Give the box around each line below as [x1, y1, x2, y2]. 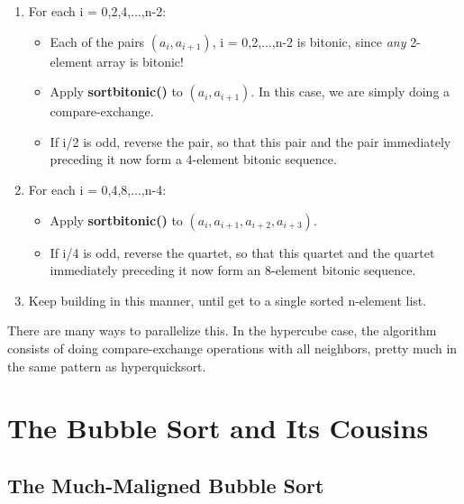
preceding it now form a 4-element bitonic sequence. [50, 150, 337, 169]
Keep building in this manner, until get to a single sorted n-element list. [28, 290, 427, 309]
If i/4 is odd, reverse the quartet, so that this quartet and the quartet [50, 243, 435, 261]
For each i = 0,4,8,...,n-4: [28, 179, 167, 198]
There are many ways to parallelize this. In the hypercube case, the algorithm [7, 321, 437, 340]
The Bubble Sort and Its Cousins [7, 409, 429, 446]
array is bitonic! [96, 51, 184, 70]
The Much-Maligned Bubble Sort [7, 471, 324, 499]
